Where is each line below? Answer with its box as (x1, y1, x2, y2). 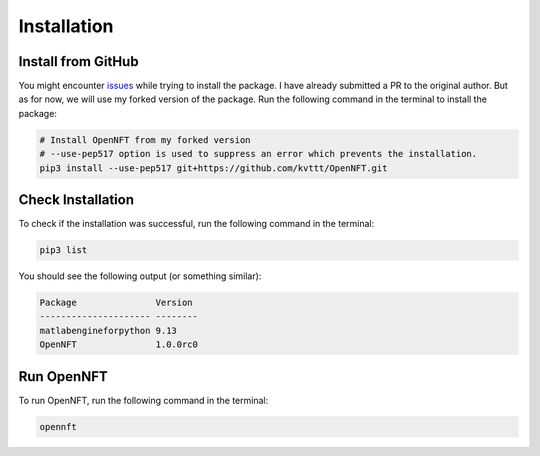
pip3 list (39, 245, 88, 256)
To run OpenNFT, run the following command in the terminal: (18, 394, 269, 406)
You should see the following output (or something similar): (18, 270, 262, 282)
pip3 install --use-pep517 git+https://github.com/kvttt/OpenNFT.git (39, 162, 388, 174)
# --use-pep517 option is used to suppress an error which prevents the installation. (39, 148, 478, 160)
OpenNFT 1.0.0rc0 (39, 339, 199, 350)
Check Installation (18, 191, 135, 209)
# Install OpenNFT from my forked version (39, 134, 251, 145)
